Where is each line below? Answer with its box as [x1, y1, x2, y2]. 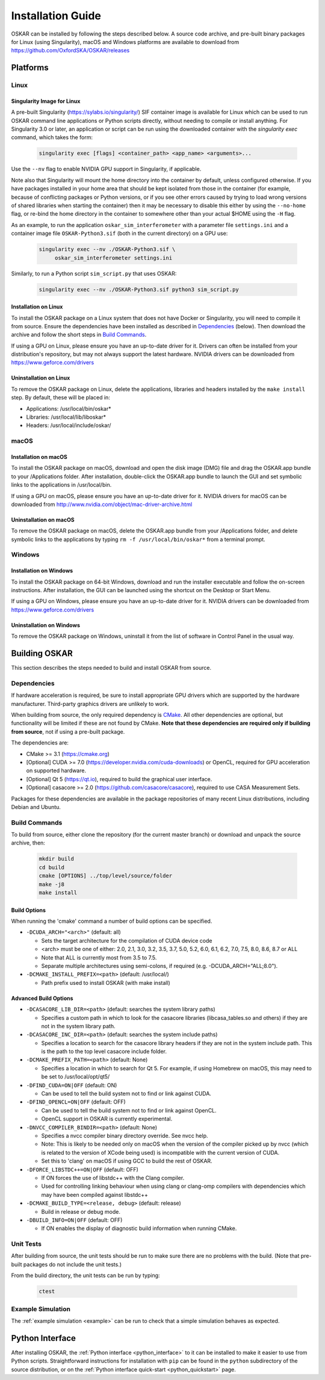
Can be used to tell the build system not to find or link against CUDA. [41, 1090, 212, 1097]
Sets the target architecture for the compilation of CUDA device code [41, 937, 212, 944]
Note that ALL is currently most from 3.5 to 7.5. [41, 954, 157, 961]
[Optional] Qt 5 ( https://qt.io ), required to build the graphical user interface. [26, 775, 212, 782]
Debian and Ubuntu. [11, 803, 61, 810]
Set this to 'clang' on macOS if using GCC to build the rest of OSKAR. [41, 1157, 213, 1165]
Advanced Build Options [11, 994, 73, 1002]
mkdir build [39, 855, 75, 863]
